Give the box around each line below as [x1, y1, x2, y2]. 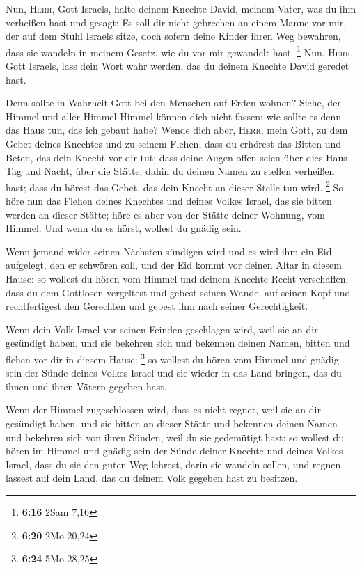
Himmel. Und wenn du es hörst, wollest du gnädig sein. [6, 221, 242, 235]
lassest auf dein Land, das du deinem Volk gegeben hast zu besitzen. [6, 470, 298, 485]
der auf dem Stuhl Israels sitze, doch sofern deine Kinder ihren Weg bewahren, [6, 29, 341, 43]
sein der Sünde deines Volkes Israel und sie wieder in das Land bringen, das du [6, 365, 342, 380]
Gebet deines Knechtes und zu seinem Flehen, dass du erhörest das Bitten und [6, 136, 342, 150]
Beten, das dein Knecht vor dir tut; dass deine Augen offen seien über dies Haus [6, 150, 347, 164]
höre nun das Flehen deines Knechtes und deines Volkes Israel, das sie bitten [6, 193, 332, 208]
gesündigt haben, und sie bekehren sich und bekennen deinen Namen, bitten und [6, 335, 350, 350]
